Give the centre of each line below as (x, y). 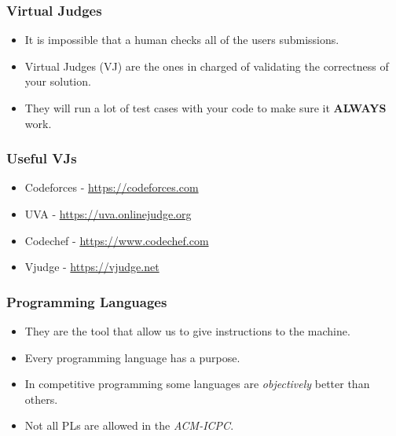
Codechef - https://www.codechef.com (117, 240)
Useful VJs (42, 158)
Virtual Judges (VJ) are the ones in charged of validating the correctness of (207, 66)
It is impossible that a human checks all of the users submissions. (182, 40)
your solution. (58, 81)
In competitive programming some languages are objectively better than (197, 384)
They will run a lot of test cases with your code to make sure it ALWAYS (205, 108)
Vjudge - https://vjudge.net (92, 267)
